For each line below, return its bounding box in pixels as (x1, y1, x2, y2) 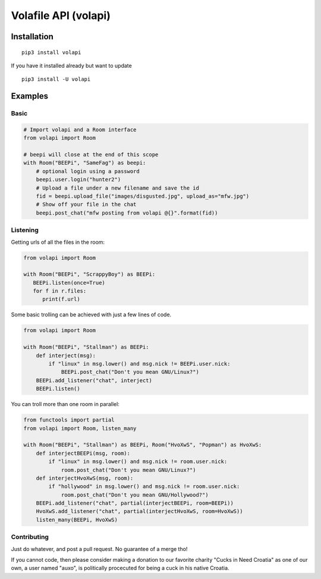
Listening (11, 226, 39, 234)
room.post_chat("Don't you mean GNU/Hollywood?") (61, 491, 209, 498)
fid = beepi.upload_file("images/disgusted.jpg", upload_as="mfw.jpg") (36, 193, 250, 200)
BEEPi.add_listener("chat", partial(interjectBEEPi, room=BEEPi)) (36, 500, 234, 506)
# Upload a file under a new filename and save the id (36, 184, 199, 191)
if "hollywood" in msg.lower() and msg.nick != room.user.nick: (48, 483, 240, 490)
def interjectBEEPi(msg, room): (36, 449, 131, 457)
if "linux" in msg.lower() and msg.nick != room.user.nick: (48, 458, 228, 465)
